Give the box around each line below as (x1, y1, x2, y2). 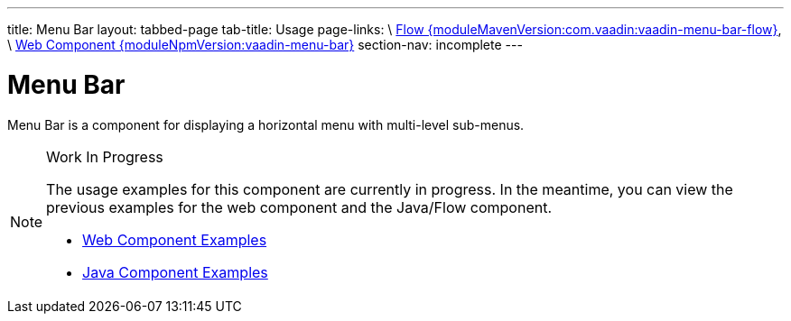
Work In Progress (46, 147, 163, 166)
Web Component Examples (82, 230, 267, 249)
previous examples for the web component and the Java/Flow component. (46, 197, 553, 216)
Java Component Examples (82, 262, 268, 281)
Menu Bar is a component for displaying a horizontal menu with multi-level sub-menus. (7, 116, 525, 133)
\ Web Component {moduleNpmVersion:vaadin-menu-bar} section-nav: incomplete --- (7, 37, 523, 52)
